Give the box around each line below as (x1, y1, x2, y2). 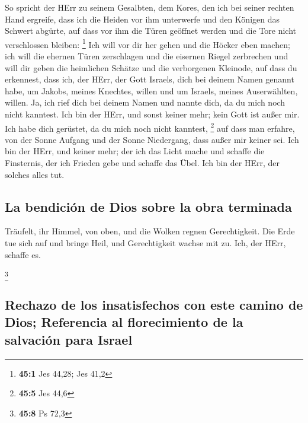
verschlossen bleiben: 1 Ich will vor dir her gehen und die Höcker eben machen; (5, 36, 290, 50)
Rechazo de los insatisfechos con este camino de (5, 295, 303, 313)
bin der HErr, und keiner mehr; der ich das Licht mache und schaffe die (5, 145, 265, 157)
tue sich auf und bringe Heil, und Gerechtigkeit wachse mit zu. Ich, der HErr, (5, 237, 286, 249)
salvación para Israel (5, 330, 133, 348)
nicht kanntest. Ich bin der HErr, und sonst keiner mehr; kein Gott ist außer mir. (5, 108, 300, 120)
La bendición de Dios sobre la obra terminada (5, 197, 292, 215)
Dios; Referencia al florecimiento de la (5, 313, 243, 331)
